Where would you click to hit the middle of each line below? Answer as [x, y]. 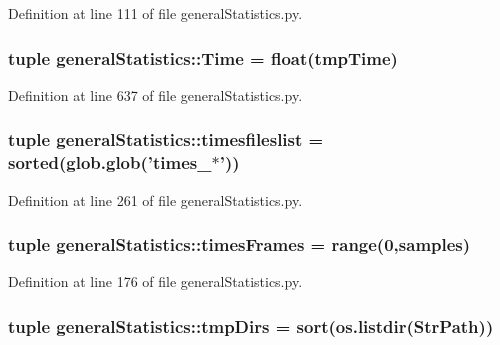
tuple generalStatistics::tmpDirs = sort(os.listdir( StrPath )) [251, 325]
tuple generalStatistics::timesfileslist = [166, 139]
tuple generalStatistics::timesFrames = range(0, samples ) [239, 244]
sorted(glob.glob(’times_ [110, 162]
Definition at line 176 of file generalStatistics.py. [155, 281]
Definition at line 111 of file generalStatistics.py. [155, 13]
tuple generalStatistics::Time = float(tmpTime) [203, 57]
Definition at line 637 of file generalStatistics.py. [155, 94]
